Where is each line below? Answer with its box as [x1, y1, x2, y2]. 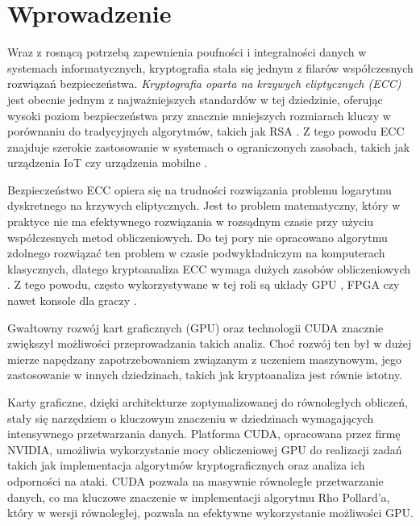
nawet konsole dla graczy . [7, 292, 137, 309]
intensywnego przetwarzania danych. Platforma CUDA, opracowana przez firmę [7, 425, 401, 442]
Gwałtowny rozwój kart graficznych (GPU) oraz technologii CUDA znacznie [7, 319, 384, 336]
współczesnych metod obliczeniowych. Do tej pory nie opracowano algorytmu [7, 228, 388, 245]
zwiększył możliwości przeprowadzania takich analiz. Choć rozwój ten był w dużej [7, 335, 412, 352]
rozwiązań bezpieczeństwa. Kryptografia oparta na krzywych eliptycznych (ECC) [7, 75, 401, 92]
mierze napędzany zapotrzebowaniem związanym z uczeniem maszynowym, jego [7, 350, 401, 367]
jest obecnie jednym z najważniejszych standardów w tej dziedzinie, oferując [7, 90, 383, 107]
